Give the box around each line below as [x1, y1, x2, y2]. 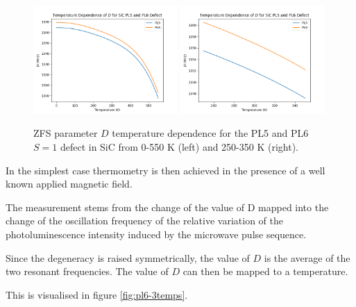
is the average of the [264, 250, 350, 265]
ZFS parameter [33, 126, 98, 140]
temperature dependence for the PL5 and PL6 [112, 126, 309, 140]
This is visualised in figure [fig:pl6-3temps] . [6, 287, 188, 301]
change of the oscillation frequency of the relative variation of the [6, 213, 283, 228]
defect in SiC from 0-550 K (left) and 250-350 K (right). [60, 140, 298, 153]
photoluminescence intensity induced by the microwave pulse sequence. [6, 226, 307, 241]
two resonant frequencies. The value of [6, 264, 169, 279]
